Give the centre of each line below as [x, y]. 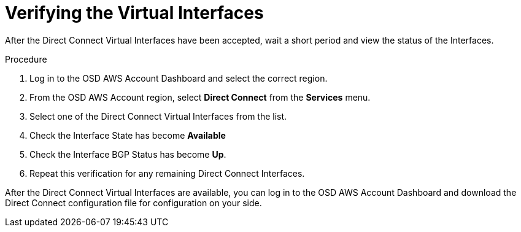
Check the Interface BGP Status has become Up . [128, 154]
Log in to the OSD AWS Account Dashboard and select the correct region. [179, 78]
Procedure [26, 59]
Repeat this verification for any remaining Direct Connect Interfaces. [167, 173]
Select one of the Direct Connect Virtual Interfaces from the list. [158, 116]
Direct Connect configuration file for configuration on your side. [133, 203]
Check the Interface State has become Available [128, 135]
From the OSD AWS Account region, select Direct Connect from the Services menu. [200, 97]
